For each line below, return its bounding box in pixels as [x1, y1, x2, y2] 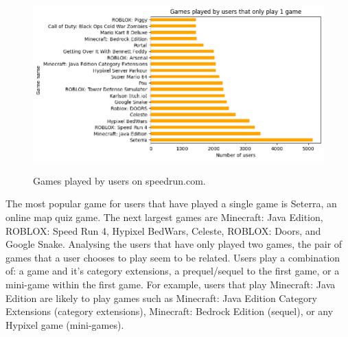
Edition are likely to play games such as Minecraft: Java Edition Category [5, 290, 317, 305]
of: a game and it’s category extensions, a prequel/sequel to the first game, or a [5, 264, 340, 278]
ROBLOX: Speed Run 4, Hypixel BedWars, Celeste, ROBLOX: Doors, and [5, 223, 321, 237]
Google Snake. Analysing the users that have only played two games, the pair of [5, 237, 343, 251]
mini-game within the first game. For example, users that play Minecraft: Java [5, 277, 336, 291]
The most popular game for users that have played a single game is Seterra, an [5, 196, 337, 211]
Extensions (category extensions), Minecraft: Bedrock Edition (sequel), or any [5, 304, 334, 318]
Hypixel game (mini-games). [5, 317, 124, 332]
